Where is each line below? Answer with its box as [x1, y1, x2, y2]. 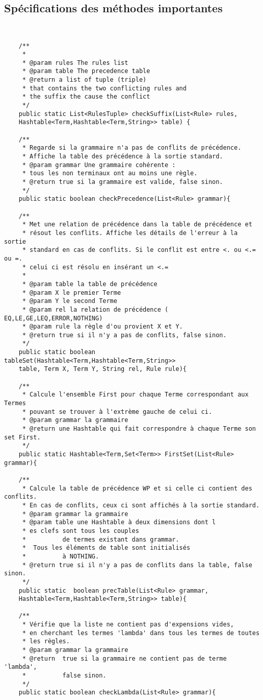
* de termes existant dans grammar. [22, 535, 179, 543]
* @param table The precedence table [22, 67, 150, 75]
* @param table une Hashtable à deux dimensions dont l [22, 519, 216, 526]
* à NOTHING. [22, 552, 99, 560]
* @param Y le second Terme [22, 297, 117, 305]
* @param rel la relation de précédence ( [22, 306, 169, 313]
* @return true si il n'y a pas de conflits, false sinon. [22, 331, 227, 339]
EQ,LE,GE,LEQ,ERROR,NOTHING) [4, 314, 103, 322]
